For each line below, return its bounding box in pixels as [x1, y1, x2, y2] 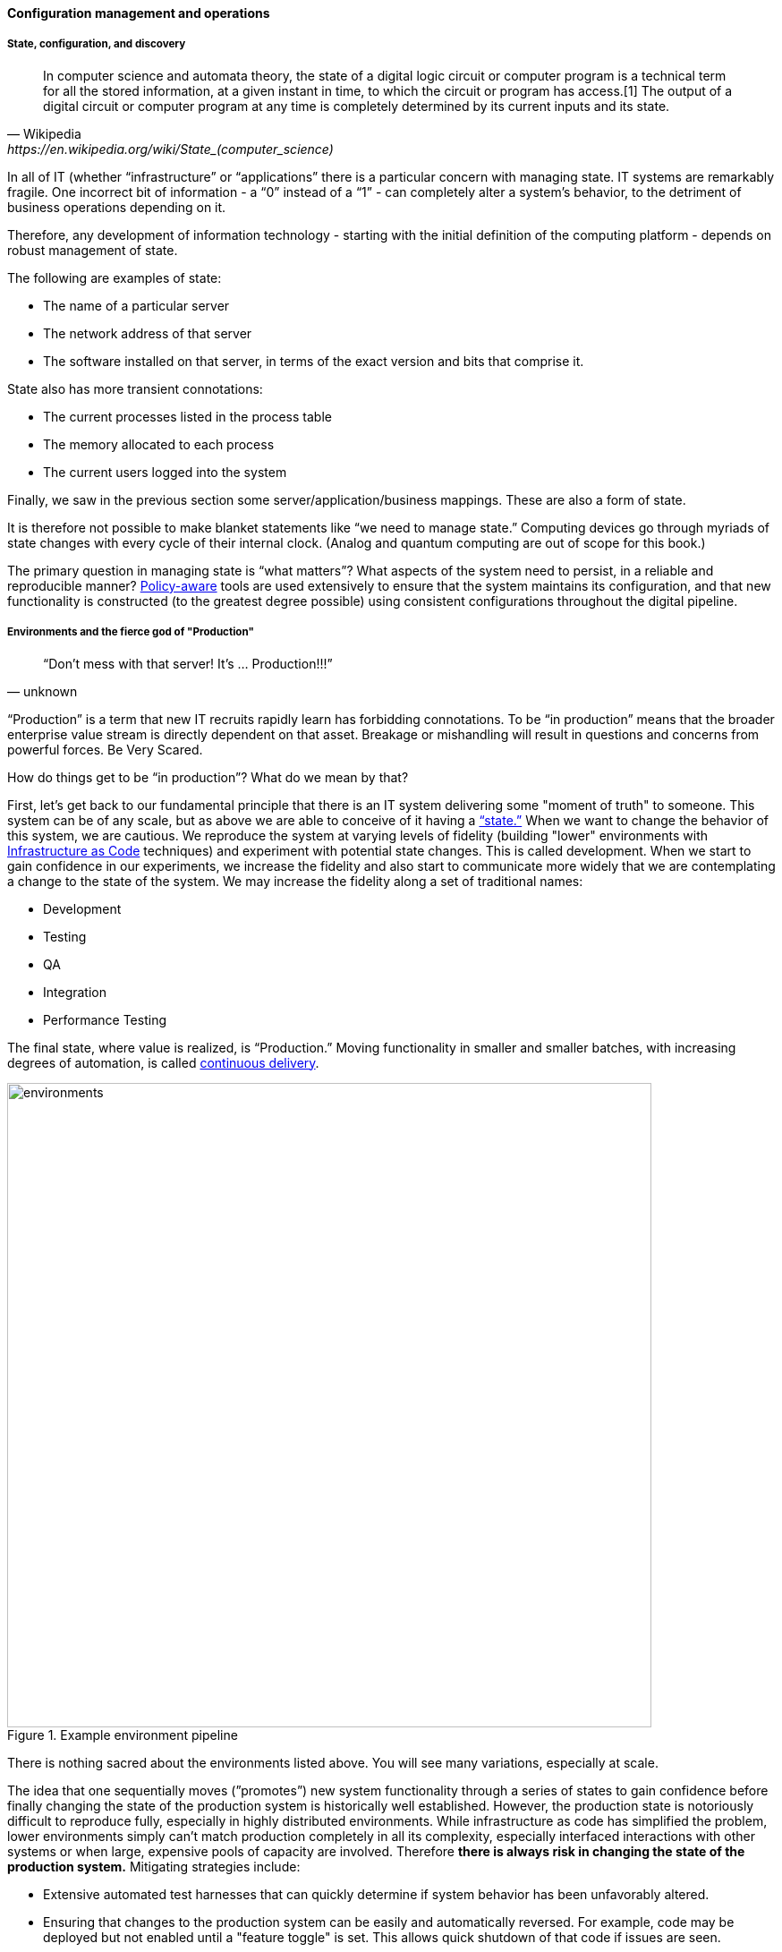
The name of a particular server [43, 297, 230, 313]
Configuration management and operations [7, 5, 270, 21]
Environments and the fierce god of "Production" [7, 626, 254, 639]
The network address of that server [43, 325, 252, 341]
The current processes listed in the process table [43, 408, 332, 424]
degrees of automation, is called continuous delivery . [7, 1054, 319, 1070]
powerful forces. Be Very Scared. [7, 741, 203, 757]
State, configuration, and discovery [7, 38, 186, 51]
